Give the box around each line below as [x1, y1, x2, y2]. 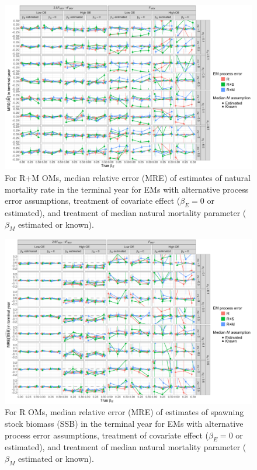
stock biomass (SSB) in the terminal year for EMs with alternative [5, 417, 244, 429]
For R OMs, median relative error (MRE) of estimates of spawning [5, 406, 244, 418]
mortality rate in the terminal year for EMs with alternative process [5, 183, 249, 195]
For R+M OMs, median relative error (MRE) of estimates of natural [5, 171, 251, 183]
